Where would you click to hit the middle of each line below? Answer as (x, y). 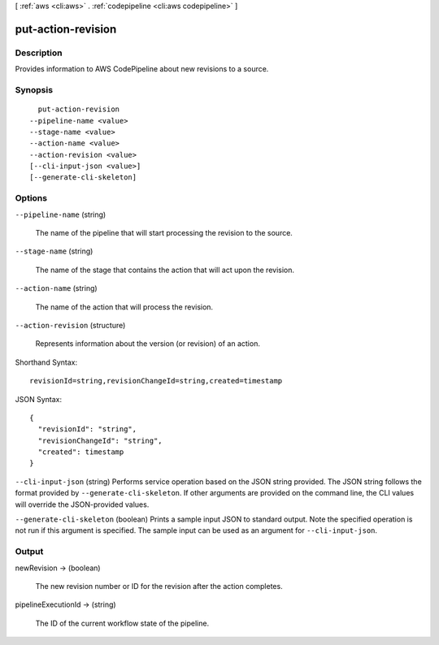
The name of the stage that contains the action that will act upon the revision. (165, 270)
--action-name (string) (56, 288)
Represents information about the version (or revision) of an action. (148, 344)
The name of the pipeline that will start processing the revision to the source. (164, 232)
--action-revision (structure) (70, 325)
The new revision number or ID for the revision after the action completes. (159, 586)
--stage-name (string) (54, 251)
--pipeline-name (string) (61, 214)
